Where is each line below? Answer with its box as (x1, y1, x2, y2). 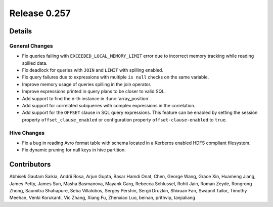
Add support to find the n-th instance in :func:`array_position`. (22, 95, 151, 101)
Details (9, 27, 32, 35)
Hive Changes (9, 129, 45, 136)
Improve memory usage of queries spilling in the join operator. (22, 81, 152, 87)
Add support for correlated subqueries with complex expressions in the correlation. (22, 103, 196, 109)
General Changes (9, 42, 53, 49)
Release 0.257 (9, 8, 71, 19)
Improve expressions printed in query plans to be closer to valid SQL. (22, 89, 166, 95)
